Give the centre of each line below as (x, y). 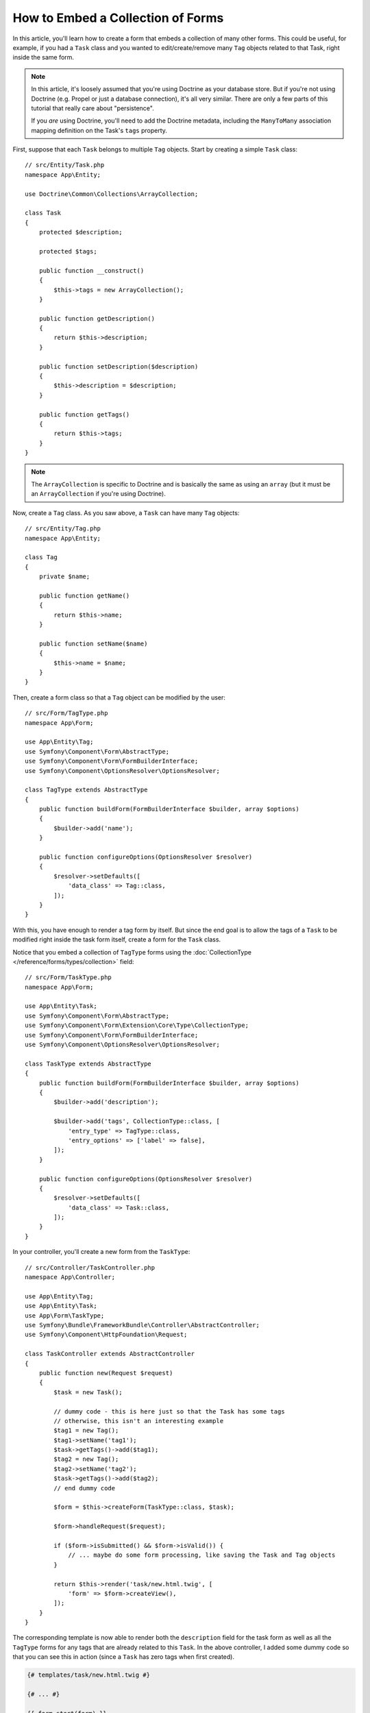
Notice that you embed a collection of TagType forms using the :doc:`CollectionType (132, 952)
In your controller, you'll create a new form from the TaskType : (101, 1252)
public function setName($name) (93, 643)
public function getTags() (84, 414)
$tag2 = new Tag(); (86, 1459)
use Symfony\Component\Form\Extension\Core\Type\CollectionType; (137, 1025)
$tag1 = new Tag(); (86, 1431)
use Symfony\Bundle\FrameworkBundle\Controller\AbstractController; (142, 1325)
